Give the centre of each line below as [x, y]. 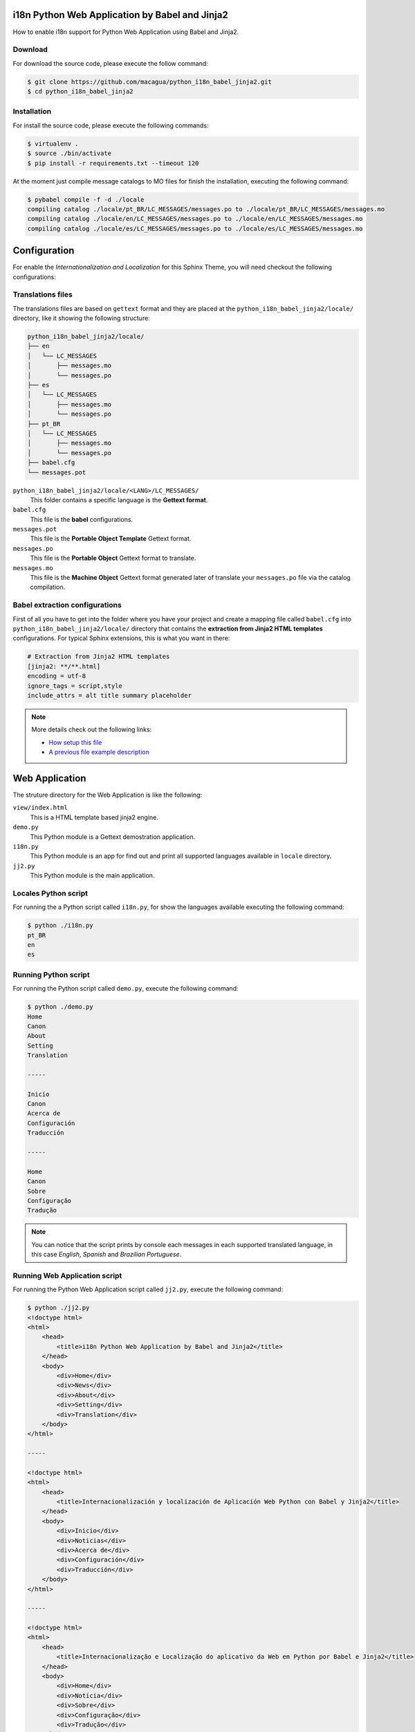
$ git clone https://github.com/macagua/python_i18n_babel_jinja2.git [150, 82]
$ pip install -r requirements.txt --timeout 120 [113, 163]
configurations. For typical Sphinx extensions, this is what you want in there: [121, 638]
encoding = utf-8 [57, 676]
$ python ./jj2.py [58, 1308]
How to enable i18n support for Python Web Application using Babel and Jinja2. [126, 32]
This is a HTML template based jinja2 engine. [94, 817]
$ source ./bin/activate [70, 153]
